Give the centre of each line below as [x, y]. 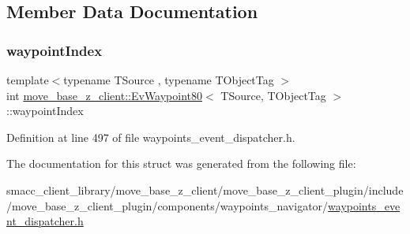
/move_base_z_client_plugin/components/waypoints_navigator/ [167, 205]
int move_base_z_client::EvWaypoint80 [105, 95]
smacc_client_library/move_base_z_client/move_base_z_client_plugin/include [205, 189]
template [28, 80]
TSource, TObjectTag [273, 95]
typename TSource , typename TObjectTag [169, 80]
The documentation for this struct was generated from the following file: [181, 163]
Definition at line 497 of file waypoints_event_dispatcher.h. [151, 137]
